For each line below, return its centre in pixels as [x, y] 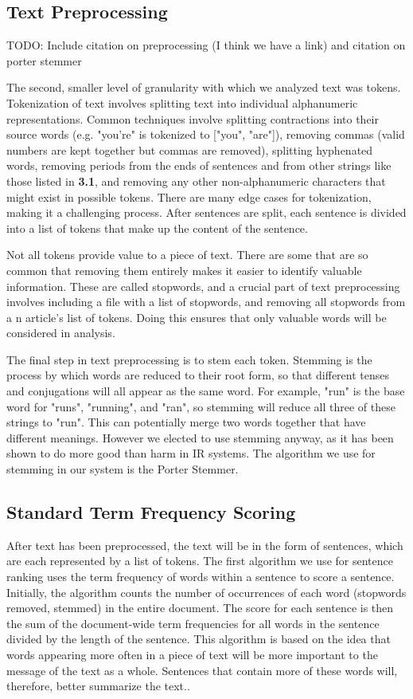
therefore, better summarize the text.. [98, 686]
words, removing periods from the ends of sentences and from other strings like [199, 165]
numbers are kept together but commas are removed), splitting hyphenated [190, 149]
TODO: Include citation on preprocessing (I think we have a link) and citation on [206, 45]
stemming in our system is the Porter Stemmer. [123, 469]
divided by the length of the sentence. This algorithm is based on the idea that [199, 639]
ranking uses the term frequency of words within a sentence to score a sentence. [201, 577]
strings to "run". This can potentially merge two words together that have [186, 422]
